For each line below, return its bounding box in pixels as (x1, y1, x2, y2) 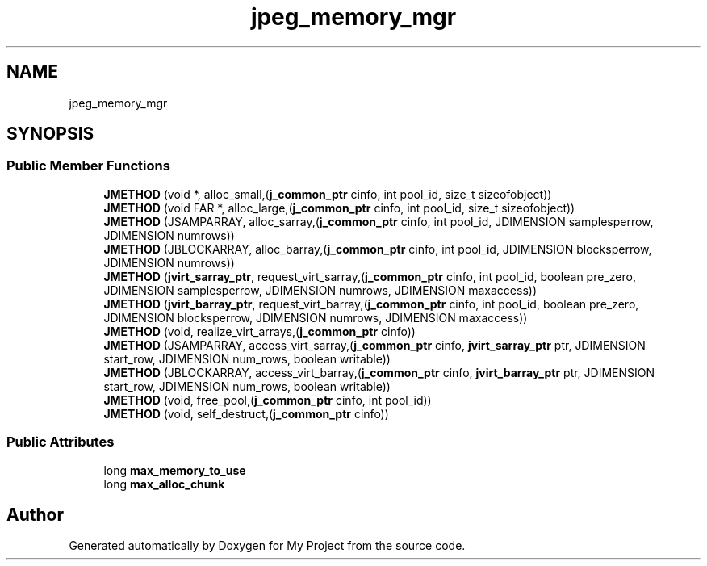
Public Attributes (6, 434, 115, 451)
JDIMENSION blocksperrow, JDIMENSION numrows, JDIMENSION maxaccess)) (103, 310, 528, 325)
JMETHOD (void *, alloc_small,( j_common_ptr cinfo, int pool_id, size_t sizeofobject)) (103, 187, 552, 201)
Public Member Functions (6, 157, 170, 174)
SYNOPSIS (6, 124, 94, 145)
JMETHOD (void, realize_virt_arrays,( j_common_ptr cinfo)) (103, 324, 416, 338)
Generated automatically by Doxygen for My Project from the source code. (69, 539, 466, 553)
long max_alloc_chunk (103, 476, 225, 491)
